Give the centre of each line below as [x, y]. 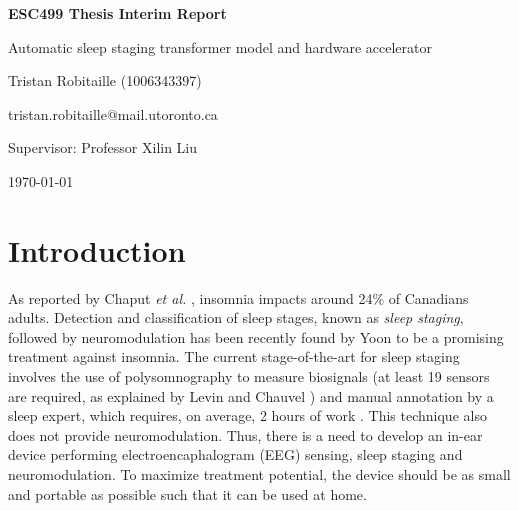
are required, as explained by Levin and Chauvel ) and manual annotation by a [251, 395]
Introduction [97, 249]
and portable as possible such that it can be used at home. [187, 493]
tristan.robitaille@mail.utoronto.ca [113, 113]
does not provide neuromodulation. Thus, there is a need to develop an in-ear [245, 434]
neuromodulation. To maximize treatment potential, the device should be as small [259, 474]
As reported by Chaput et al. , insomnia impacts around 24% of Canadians [238, 297]
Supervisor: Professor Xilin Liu [103, 147]
